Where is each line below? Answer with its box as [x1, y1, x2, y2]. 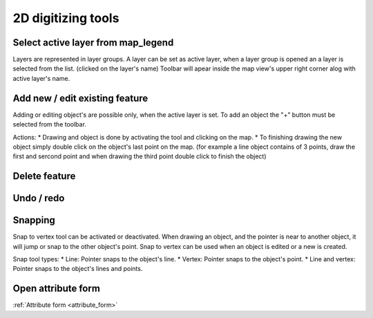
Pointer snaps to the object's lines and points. [12, 265, 143, 273]
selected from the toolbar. [12, 120, 86, 129]
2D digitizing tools [12, 10, 119, 26]
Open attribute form [12, 283, 100, 294]
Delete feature [12, 170, 76, 183]
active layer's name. [12, 74, 70, 82]
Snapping [12, 214, 55, 226]
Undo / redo [12, 192, 65, 204]
